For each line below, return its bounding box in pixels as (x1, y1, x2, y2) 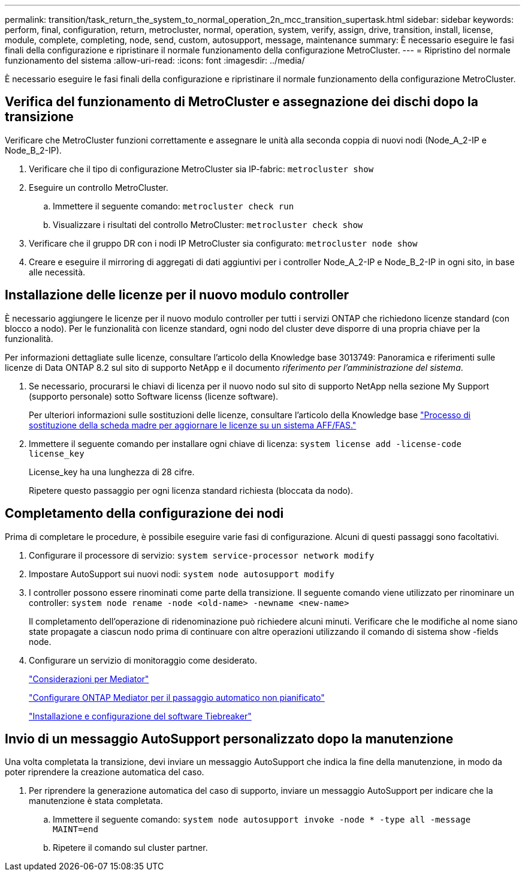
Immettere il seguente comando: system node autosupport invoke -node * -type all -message (53, 814, 471, 825)
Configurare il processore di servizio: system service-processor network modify (29, 550, 375, 560)
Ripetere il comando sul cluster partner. (53, 842, 208, 853)
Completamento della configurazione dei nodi (5, 506, 284, 521)
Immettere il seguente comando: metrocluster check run (53, 200, 294, 211)
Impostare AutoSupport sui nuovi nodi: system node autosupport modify (29, 568, 334, 579)
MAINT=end (53, 824, 98, 835)
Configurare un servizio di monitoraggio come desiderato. (29, 655, 257, 665)
